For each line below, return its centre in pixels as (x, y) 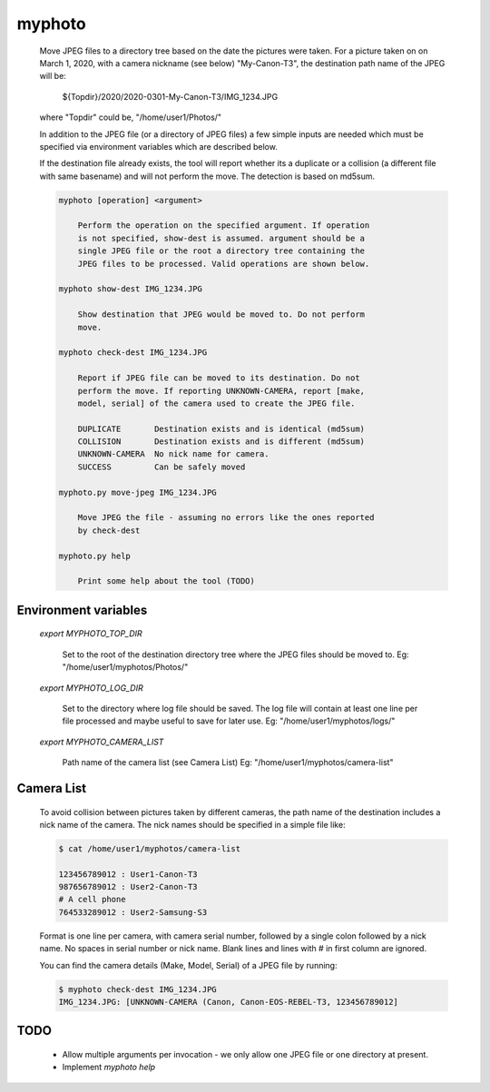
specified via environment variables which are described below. (159, 146)
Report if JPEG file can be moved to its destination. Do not (219, 378)
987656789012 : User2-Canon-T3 (128, 887)
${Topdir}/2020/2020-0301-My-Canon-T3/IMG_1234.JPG (170, 96)
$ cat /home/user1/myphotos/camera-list (149, 848)
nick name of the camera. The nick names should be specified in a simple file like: (192, 824)
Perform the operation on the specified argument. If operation (224, 226)
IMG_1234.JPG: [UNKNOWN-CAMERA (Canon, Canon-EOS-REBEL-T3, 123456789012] (229, 1002)
